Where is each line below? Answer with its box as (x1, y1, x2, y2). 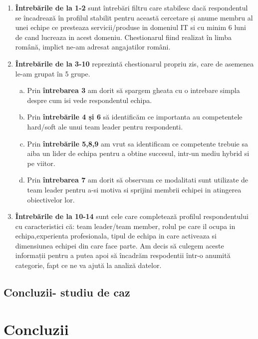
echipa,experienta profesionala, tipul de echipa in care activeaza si (15, 230, 217, 241)
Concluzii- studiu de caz (3, 284, 130, 300)
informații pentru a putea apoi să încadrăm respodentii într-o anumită (15, 250, 231, 260)
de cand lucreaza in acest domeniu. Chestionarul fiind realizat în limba (15, 31, 232, 42)
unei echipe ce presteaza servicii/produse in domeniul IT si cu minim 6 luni (15, 22, 246, 32)
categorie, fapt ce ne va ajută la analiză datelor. (15, 260, 162, 270)
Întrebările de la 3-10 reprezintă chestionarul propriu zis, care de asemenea (15, 58, 254, 68)
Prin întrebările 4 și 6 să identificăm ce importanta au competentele (27, 111, 243, 122)
